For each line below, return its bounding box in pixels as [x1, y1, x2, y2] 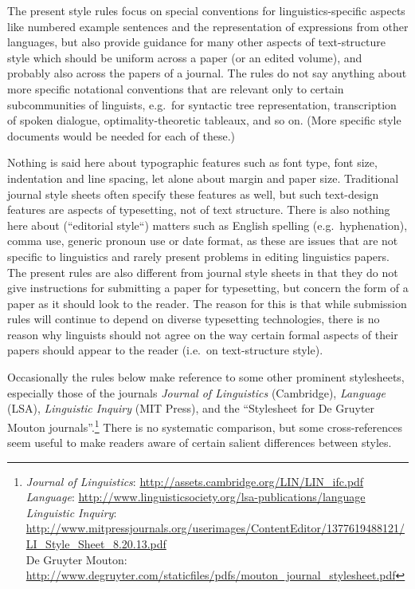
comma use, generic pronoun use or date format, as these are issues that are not [7, 232, 398, 249]
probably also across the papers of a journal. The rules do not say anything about [7, 65, 407, 81]
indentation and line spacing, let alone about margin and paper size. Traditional [7, 169, 399, 186]
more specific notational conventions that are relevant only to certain [7, 80, 344, 97]
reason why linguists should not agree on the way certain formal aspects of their [7, 326, 398, 342]
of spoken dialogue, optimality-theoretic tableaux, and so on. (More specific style [7, 112, 401, 128]
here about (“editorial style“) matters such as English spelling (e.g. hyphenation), [7, 216, 408, 233]
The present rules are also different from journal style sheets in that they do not [7, 263, 398, 280]
